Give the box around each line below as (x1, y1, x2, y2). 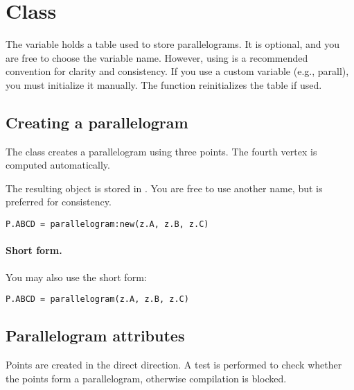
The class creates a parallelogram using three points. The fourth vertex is (6, 144, 317, 158)
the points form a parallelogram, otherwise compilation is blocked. (6, 371, 287, 385)
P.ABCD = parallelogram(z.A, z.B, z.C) (6, 294, 189, 305)
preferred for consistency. (6, 194, 112, 209)
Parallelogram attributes (6, 325, 185, 346)
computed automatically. (6, 158, 110, 172)
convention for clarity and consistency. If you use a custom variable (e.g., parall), (6, 64, 349, 78)
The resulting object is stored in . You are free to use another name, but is (6, 180, 323, 195)
